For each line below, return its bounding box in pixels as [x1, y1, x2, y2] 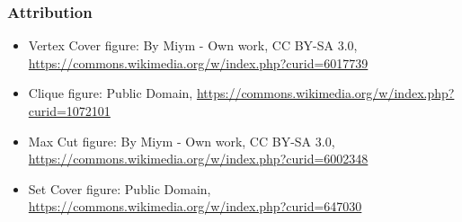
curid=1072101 [28, 102, 111, 120]
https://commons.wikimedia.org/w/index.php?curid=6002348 [28, 149, 369, 168]
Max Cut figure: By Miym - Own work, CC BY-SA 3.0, [28, 131, 335, 150]
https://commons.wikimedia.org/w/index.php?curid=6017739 [28, 53, 369, 72]
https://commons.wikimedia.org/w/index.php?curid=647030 [28, 197, 362, 216]
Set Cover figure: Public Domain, [28, 179, 211, 198]
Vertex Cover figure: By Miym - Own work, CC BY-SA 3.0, [28, 36, 358, 55]
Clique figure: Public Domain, [28, 84, 193, 102]
